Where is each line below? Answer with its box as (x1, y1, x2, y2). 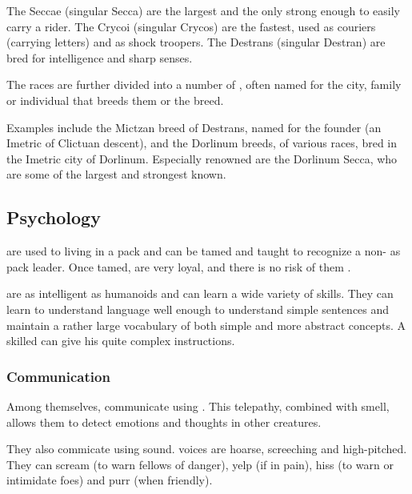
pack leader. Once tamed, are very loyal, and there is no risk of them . (6, 258, 351, 275)
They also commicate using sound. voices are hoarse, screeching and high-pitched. (6, 440, 407, 457)
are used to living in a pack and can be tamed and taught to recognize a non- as (6, 243, 401, 259)
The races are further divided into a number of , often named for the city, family (6, 76, 402, 93)
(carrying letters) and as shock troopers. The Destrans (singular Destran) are (6, 34, 386, 50)
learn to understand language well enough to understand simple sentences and (6, 300, 390, 317)
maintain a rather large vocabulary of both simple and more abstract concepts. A (6, 316, 406, 333)
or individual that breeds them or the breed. (6, 91, 224, 108)
